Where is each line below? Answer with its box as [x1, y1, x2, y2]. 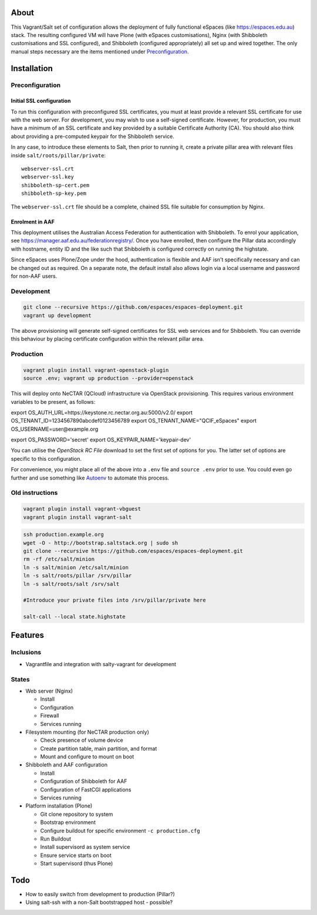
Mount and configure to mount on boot [40, 753, 134, 760]
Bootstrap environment [40, 819, 96, 826]
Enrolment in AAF [11, 218, 55, 225]
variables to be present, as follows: [11, 398, 96, 405]
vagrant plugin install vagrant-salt [23, 514, 132, 521]
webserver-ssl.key [21, 174, 75, 180]
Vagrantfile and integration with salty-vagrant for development [25, 660, 176, 667]
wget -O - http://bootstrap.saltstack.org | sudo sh [23, 539, 178, 546]
